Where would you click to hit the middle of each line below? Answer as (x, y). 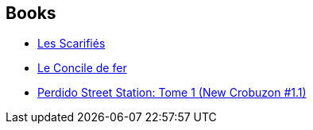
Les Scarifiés (71, 44)
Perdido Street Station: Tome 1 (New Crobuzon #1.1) (172, 93)
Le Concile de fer (82, 68)
